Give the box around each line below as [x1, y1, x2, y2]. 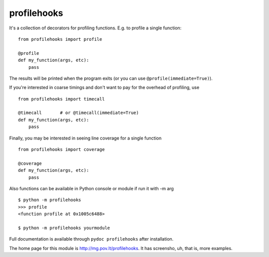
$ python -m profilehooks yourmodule [18, 225, 111, 231]
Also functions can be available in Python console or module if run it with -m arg [9, 185, 174, 191]
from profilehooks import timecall [18, 96, 105, 102]
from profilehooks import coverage [18, 147, 105, 152]
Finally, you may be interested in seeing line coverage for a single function [9, 135, 162, 141]
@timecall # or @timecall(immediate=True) [18, 110, 139, 116]
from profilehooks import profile [18, 36, 102, 42]
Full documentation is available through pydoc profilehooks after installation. [9, 236, 174, 242]
